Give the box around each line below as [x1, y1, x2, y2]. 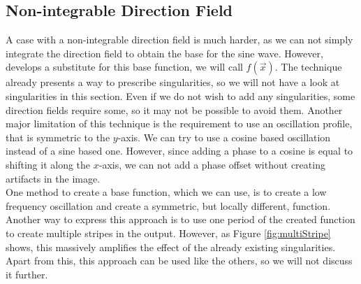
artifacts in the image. [6, 171, 101, 185]
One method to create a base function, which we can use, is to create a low [6, 185, 327, 199]
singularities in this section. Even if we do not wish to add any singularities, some [6, 88, 355, 103]
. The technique [274, 59, 342, 74]
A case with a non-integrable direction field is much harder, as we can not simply [6, 32, 353, 47]
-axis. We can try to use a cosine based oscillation [117, 129, 331, 144]
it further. [6, 267, 48, 281]
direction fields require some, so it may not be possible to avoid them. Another [6, 102, 343, 117]
